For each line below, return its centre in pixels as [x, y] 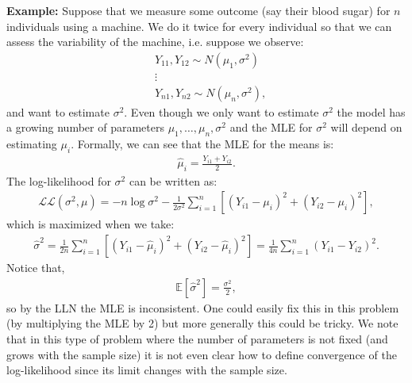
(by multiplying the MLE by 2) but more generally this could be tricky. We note [202, 323]
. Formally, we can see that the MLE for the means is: [202, 144]
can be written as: [173, 180]
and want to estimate [58, 111]
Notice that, [36, 268]
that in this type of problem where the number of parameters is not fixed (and [197, 338]
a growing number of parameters [85, 127]
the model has [371, 111]
